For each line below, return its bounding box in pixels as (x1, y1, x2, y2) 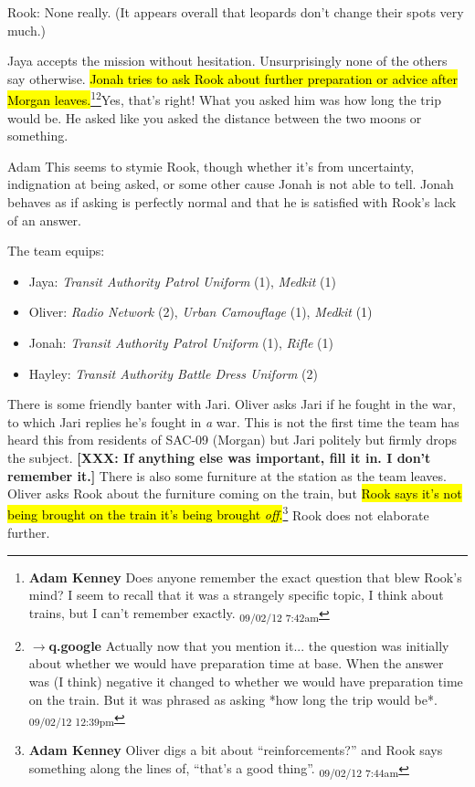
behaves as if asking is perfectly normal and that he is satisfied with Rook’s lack (7, 193, 457, 211)
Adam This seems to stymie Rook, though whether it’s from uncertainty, (7, 156, 415, 175)
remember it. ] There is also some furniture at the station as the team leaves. (7, 466, 447, 485)
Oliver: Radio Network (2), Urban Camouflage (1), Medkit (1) (28, 302, 373, 321)
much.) (7, 20, 46, 39)
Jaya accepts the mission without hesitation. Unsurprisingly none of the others (7, 51, 448, 70)
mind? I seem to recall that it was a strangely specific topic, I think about (28, 585, 444, 604)
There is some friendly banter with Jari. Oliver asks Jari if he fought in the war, (7, 394, 456, 414)
